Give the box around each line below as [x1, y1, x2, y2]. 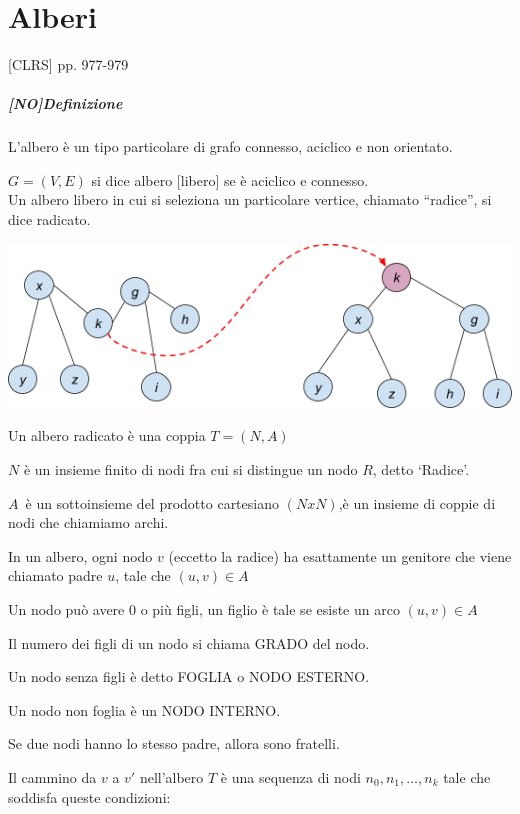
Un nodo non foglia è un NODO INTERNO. [8, 699, 281, 720]
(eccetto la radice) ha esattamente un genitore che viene [168, 545, 512, 566]
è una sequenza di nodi [220, 767, 361, 787]
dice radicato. [8, 209, 91, 230]
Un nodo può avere [8, 599, 125, 620]
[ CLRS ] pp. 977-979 [8, 54, 129, 75]
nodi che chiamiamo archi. [8, 512, 169, 533]
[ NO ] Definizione [8, 93, 123, 114]
